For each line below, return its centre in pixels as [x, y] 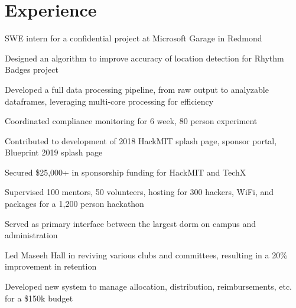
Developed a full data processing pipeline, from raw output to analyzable [137, 89]
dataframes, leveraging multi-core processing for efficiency [109, 101]
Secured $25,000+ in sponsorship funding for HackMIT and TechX [126, 172]
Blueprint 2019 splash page [54, 152]
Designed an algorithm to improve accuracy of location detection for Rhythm [144, 58]
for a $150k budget [39, 298]
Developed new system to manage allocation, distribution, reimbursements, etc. [149, 286]
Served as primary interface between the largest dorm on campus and [131, 223]
